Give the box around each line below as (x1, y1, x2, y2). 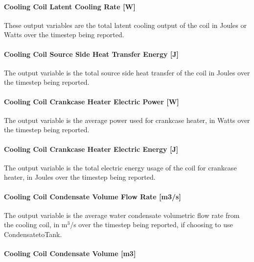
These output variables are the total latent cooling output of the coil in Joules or (4, 20, 247, 30)
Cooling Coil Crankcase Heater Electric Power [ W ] (4, 96, 179, 106)
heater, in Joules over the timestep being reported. (4, 172, 156, 182)
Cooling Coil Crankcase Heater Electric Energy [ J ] (4, 143, 179, 154)
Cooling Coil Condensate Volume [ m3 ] (4, 248, 136, 259)
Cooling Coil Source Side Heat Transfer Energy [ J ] (4, 48, 179, 59)
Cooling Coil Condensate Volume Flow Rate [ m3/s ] (4, 191, 181, 201)
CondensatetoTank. (4, 229, 62, 239)
